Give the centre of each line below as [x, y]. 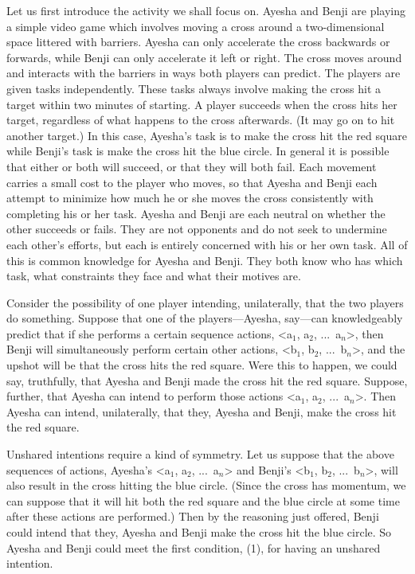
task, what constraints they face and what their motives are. [154, 276]
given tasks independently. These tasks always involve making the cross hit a [194, 88]
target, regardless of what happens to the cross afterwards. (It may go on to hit [201, 120]
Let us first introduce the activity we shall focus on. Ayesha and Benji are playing [206, 10]
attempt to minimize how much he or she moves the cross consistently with [190, 198]
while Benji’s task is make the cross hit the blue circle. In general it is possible [198, 151]
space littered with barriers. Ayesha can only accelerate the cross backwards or [198, 42]
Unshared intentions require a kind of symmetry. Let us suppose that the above [200, 454]
